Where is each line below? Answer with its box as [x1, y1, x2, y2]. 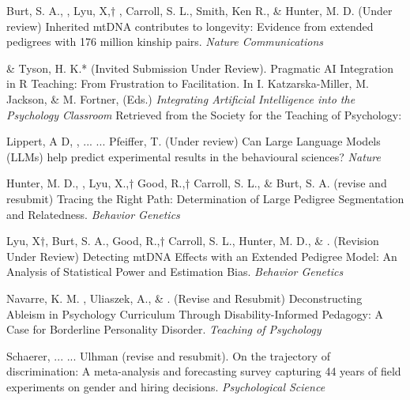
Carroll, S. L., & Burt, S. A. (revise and [194, 175, 387, 191]
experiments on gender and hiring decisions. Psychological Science [6, 378, 325, 394]
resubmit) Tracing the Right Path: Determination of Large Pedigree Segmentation [6, 190, 404, 206]
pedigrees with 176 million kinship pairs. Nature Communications [6, 33, 324, 50]
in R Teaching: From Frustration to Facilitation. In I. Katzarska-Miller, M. [6, 75, 369, 92]
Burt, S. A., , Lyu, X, [6, 2, 111, 18]
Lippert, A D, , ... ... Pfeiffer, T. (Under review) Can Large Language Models [6, 133, 381, 149]
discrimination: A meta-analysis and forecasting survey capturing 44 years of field [6, 363, 401, 379]
